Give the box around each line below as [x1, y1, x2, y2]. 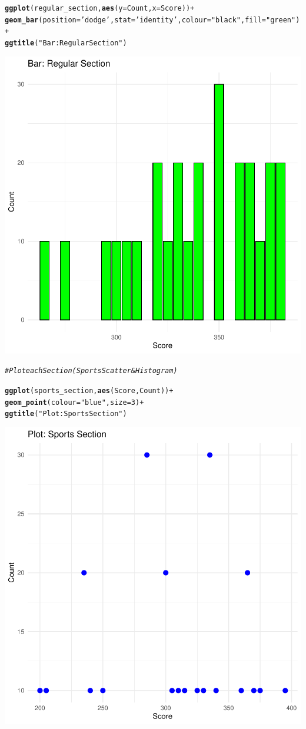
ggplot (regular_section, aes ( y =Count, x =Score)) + [5, 4, 195, 12]
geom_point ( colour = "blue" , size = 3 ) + [5, 398, 144, 407]
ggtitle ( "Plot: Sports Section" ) [5, 410, 127, 418]
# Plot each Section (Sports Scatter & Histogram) [5, 367, 178, 375]
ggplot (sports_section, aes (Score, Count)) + [5, 386, 174, 395]
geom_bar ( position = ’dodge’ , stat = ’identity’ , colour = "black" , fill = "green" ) [5, 15, 300, 24]
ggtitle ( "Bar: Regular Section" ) [5, 38, 127, 47]
